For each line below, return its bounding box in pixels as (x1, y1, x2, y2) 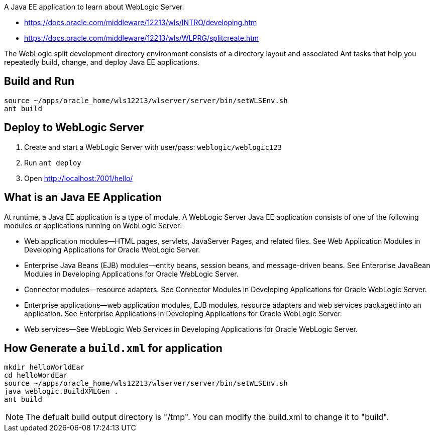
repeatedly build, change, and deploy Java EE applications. (4, 58, 199, 66)
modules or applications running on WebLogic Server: (4, 221, 182, 230)
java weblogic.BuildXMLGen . (4, 387, 119, 396)
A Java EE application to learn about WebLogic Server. (4, 3, 184, 11)
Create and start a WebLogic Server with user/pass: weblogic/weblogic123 (24, 142, 282, 151)
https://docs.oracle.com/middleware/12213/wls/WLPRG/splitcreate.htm (24, 34, 259, 42)
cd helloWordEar (4, 371, 68, 380)
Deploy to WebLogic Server (4, 121, 144, 134)
